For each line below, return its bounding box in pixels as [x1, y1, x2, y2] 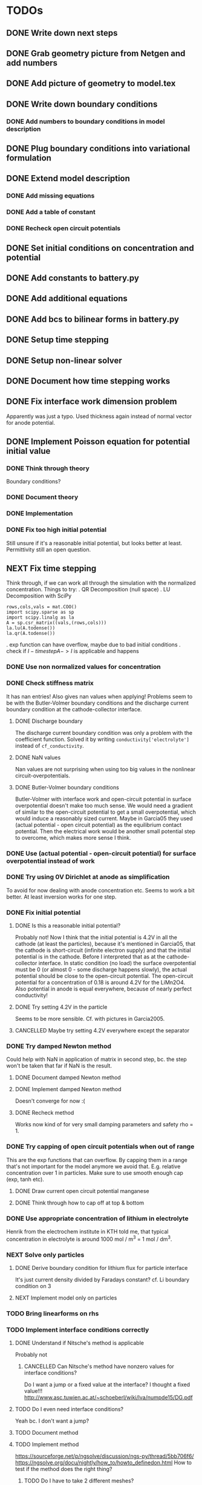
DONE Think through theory [6, 464, 90, 473]
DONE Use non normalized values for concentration [6, 663, 161, 671]
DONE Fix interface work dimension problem [6, 396, 177, 407]
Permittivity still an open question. [6, 546, 91, 553]
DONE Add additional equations [6, 293, 128, 304]
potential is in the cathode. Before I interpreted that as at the [15, 953, 165, 960]
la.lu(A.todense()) [6, 625, 56, 631]
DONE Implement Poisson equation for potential [6, 437, 191, 447]
